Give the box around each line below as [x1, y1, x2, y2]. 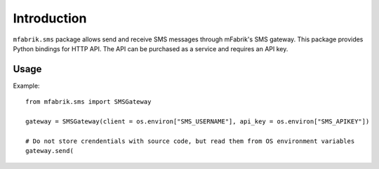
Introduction [13, 11, 87, 26]
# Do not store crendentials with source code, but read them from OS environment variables [25, 137, 355, 145]
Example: [13, 81, 40, 90]
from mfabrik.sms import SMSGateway [25, 98, 152, 106]
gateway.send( [25, 147, 74, 155]
